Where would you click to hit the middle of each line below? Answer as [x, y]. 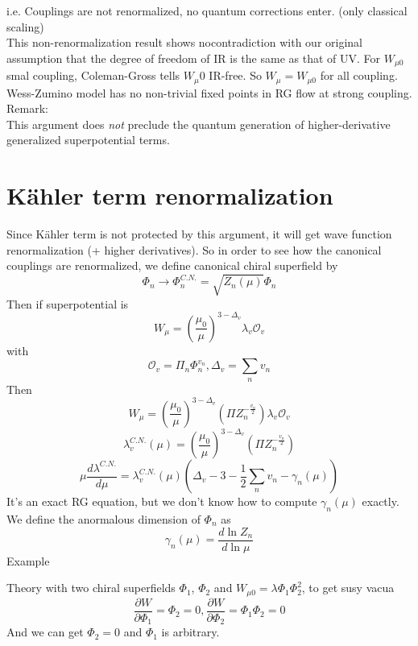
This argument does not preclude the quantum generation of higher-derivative [199, 124]
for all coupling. [359, 75]
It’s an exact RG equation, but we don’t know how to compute [162, 501]
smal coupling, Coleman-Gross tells [93, 75]
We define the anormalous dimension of [103, 518]
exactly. [381, 501]
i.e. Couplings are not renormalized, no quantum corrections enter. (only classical [207, 10]
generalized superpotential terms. [88, 140]
